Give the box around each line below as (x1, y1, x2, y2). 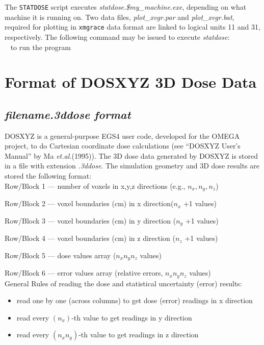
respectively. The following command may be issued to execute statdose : (5, 31, 230, 42)
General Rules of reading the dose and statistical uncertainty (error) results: (5, 278, 242, 288)
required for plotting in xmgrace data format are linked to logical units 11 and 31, (5, 21, 260, 32)
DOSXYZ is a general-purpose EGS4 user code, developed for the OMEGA (5, 130, 240, 141)
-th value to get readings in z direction (78, 329, 199, 340)
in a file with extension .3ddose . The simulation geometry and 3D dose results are (5, 160, 259, 171)
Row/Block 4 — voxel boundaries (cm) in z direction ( (5, 233, 175, 243)
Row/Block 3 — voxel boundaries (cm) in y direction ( (5, 215, 176, 226)
